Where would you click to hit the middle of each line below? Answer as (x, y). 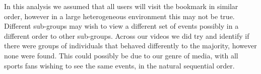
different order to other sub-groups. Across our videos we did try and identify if (127, 35)
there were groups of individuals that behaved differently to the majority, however (130, 46)
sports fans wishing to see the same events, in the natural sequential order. (119, 65)
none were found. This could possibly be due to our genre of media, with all (121, 55)
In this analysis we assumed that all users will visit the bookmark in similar (121, 6)
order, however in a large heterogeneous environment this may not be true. (119, 16)
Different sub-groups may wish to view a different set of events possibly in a (121, 26)
